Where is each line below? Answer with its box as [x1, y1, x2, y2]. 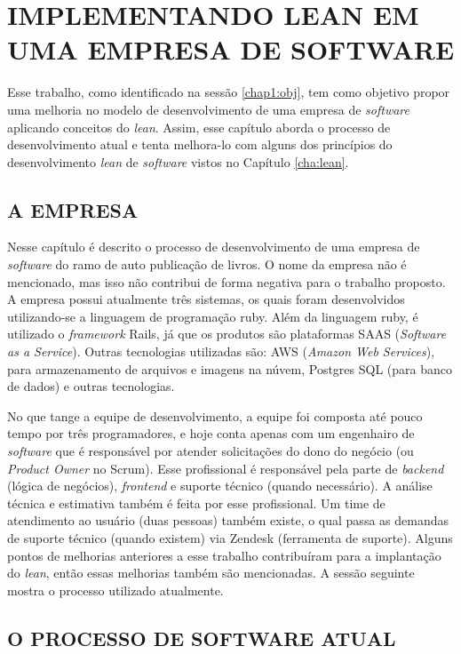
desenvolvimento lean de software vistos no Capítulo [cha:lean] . [7, 152, 349, 171]
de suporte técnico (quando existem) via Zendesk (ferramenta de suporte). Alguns [7, 528, 453, 546]
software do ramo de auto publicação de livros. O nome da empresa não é [7, 255, 407, 274]
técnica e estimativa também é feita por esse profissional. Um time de [7, 493, 385, 512]
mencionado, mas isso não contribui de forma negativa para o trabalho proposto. [7, 272, 446, 291]
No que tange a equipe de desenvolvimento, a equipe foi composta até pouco [7, 406, 423, 425]
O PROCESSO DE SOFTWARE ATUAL [7, 624, 396, 651]
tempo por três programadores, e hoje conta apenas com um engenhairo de [7, 424, 415, 443]
